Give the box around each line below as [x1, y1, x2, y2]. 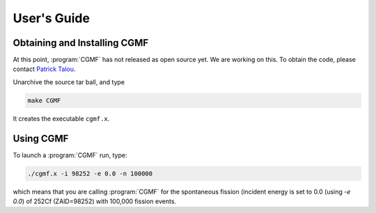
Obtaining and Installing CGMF [13, 37, 149, 49]
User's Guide [13, 10, 91, 26]
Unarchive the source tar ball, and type [13, 77, 125, 86]
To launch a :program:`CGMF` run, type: [13, 150, 127, 159]
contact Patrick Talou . [13, 65, 76, 73]
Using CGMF [13, 132, 69, 144]
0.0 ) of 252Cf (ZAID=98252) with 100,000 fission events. [13, 197, 177, 205]
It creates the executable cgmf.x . [13, 114, 110, 123]
